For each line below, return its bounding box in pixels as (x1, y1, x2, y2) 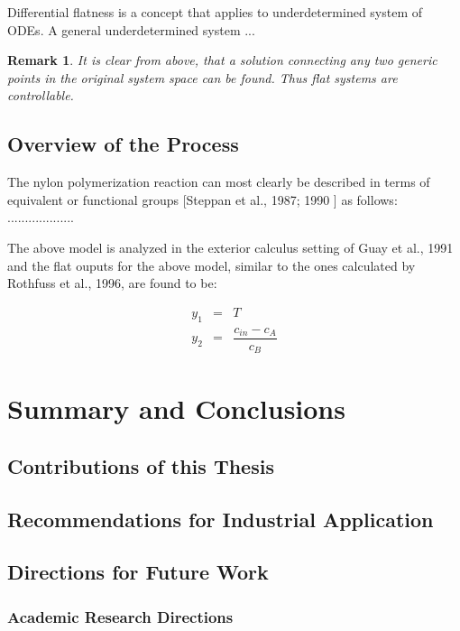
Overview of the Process (7, 130, 239, 158)
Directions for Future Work (7, 558, 269, 586)
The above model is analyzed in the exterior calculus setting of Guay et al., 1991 (7, 237, 454, 256)
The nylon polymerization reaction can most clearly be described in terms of (7, 172, 430, 191)
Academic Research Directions (7, 605, 234, 627)
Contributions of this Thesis (7, 451, 274, 479)
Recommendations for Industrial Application (7, 505, 434, 533)
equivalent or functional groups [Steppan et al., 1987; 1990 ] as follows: (7, 190, 398, 209)
